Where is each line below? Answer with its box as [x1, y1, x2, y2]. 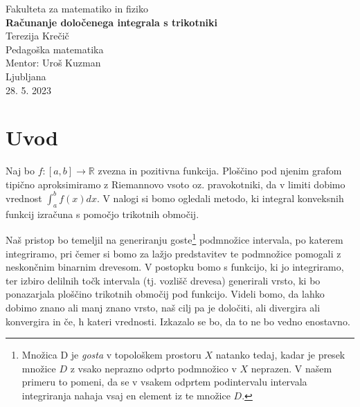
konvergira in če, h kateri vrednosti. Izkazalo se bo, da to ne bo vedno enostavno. [6, 314, 350, 328]
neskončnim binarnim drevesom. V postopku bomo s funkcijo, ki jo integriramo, [6, 260, 344, 274]
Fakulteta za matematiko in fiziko [6, 1, 148, 15]
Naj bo [6, 163, 35, 178]
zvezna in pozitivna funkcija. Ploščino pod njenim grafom [98, 163, 342, 178]
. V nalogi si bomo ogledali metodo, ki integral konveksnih [96, 190, 344, 205]
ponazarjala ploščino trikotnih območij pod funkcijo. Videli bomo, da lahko [6, 287, 325, 301]
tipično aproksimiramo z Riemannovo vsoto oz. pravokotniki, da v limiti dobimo [6, 177, 345, 191]
